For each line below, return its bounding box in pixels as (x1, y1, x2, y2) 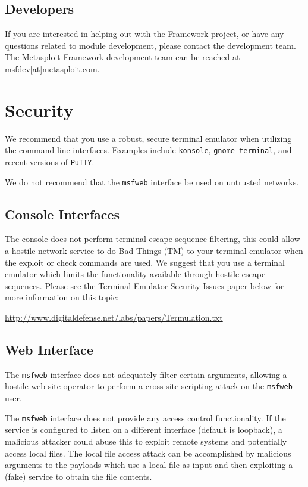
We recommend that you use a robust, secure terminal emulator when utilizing (5, 132, 292, 144)
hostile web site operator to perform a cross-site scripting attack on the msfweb (5, 380, 293, 392)
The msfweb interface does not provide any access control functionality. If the (5, 411, 286, 424)
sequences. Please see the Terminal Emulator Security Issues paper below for (5, 279, 284, 291)
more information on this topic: (5, 291, 119, 303)
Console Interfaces (5, 204, 120, 223)
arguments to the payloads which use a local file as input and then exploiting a (5, 458, 293, 471)
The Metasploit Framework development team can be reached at (5, 51, 240, 63)
